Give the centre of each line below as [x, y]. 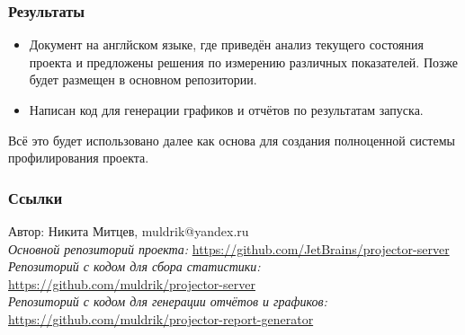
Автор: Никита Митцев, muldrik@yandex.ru [129, 231]
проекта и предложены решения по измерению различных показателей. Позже [243, 62]
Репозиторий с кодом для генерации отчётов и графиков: [168, 301]
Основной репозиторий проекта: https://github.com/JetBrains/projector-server [229, 248]
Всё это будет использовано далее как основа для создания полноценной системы [232, 140]
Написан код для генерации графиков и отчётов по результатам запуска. [226, 110]
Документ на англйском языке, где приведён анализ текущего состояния [226, 44]
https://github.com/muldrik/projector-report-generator [161, 318]
